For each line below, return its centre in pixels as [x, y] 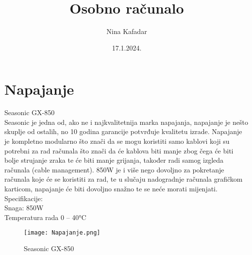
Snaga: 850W [24, 208]
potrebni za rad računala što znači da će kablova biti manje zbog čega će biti [119, 150]
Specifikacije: [24, 198]
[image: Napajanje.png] [62, 233]
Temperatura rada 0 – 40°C [45, 217]
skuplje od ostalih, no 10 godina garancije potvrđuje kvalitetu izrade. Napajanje [123, 131]
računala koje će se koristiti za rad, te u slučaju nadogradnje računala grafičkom [124, 179]
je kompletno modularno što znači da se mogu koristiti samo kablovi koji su [117, 141]
